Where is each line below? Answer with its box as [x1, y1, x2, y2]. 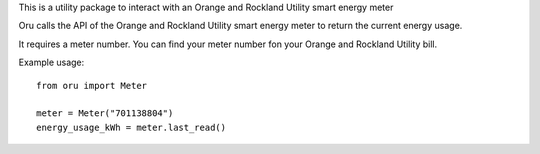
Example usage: [18, 56, 85, 69]
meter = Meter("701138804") [36, 108, 174, 119]
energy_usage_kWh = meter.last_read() [36, 121, 227, 133]
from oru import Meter [36, 80, 148, 91]
